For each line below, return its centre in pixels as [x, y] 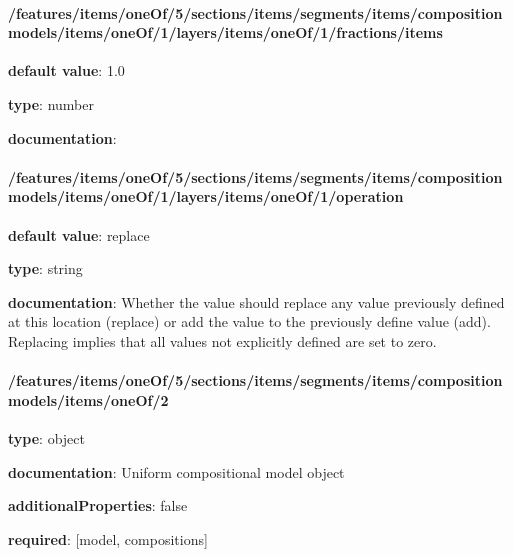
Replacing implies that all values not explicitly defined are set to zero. [222, 340]
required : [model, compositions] [108, 538]
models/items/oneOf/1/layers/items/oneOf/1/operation [206, 196]
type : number [51, 103]
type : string [45, 268]
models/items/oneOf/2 [88, 399]
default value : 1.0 [66, 70]
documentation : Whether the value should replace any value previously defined [256, 301]
